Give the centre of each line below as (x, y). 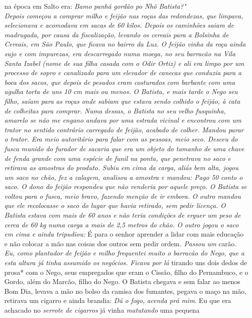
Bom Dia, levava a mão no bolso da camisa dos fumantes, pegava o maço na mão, (126, 291)
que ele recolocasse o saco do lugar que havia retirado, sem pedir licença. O (115, 205)
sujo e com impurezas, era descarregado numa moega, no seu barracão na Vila (120, 53)
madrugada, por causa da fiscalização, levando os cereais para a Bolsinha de (117, 34)
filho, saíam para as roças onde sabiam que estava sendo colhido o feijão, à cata (122, 101)
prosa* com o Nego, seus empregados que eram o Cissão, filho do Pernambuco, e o (126, 272)
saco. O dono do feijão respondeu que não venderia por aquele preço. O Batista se (126, 186)
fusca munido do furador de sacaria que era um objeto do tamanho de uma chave (124, 148)
